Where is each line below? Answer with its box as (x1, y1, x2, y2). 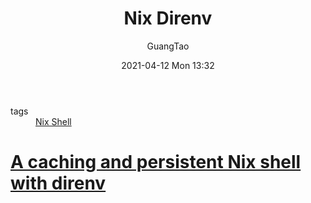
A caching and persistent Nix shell (10, 151, 302, 174)
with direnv (10, 172, 107, 195)
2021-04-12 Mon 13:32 (121, 59, 215, 71)
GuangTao (146, 40, 190, 52)
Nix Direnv (123, 7, 213, 30)
